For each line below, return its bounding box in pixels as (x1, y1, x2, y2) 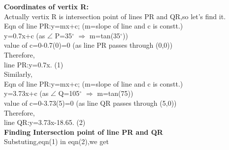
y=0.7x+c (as (4, 30, 45, 40)
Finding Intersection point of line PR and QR (4, 126, 163, 137)
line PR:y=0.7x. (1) (4, 59, 64, 69)
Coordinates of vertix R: (4, 1, 89, 11)
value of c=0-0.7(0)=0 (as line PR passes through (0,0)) (4, 40, 173, 50)
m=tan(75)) (97, 88, 133, 98)
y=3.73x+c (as (4, 88, 49, 98)
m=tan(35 (89, 30, 121, 40)
